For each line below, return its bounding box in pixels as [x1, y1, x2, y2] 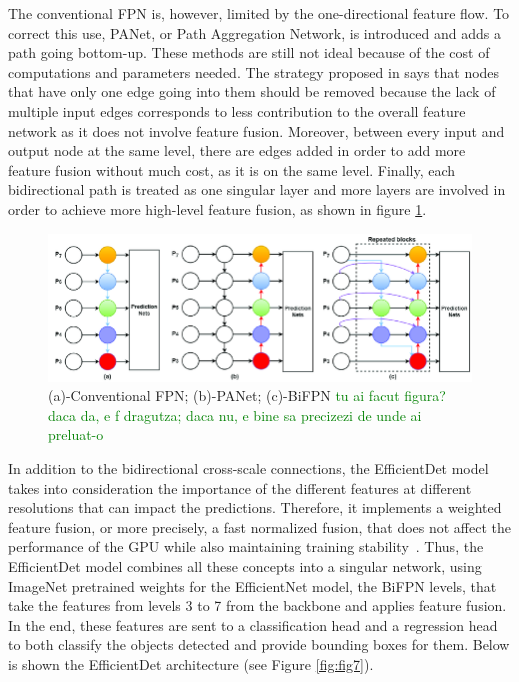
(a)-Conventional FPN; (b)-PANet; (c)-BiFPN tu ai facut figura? [48, 385, 446, 406]
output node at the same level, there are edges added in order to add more [8, 140, 466, 161]
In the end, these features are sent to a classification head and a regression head [8, 614, 498, 635]
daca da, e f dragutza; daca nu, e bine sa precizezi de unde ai [48, 404, 422, 425]
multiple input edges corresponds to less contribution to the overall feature [8, 100, 466, 121]
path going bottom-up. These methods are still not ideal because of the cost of [8, 42, 490, 63]
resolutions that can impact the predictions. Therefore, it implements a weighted [8, 497, 502, 518]
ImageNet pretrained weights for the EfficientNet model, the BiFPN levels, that [8, 575, 497, 596]
